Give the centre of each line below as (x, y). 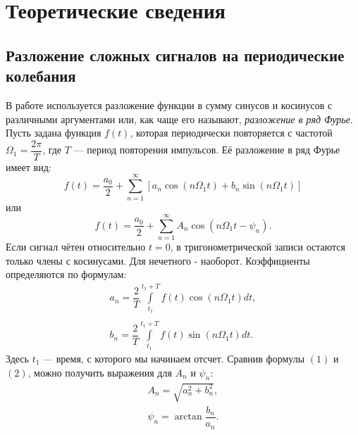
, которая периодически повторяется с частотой (231, 133)
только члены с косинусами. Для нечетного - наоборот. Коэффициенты (158, 260)
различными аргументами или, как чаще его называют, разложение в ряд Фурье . (179, 119)
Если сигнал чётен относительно (76, 247)
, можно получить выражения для (100, 372)
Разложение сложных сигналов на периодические (175, 55)
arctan (188, 417)
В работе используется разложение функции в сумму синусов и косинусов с (169, 105)
